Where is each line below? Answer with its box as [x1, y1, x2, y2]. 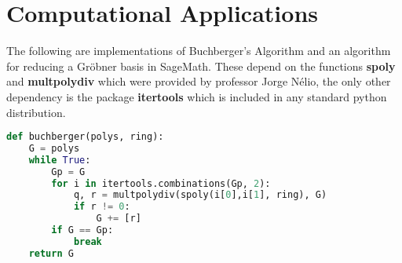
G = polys [28, 142, 80, 154]
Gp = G [51, 166, 86, 177]
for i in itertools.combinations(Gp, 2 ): [51, 177, 271, 189]
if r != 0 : [73, 201, 130, 213]
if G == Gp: [51, 225, 114, 236]
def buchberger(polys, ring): [6, 131, 164, 143]
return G [28, 247, 74, 259]
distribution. [6, 104, 66, 120]
